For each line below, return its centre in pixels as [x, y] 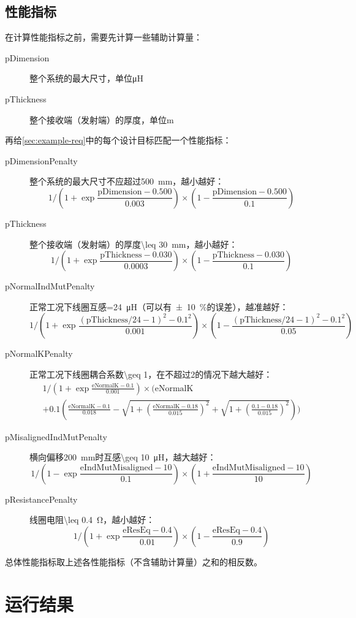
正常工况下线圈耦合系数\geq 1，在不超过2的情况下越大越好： [151, 374]
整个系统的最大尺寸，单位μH [87, 78]
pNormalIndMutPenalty [50, 286]
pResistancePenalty [41, 499]
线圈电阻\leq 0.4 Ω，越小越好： [92, 520]
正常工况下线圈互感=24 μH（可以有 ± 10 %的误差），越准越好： [159, 306]
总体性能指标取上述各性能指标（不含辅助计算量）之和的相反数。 [134, 561]
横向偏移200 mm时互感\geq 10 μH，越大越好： [123, 457]
